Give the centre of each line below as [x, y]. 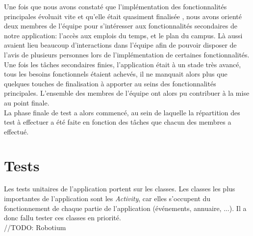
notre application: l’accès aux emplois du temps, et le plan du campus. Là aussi [123, 35]
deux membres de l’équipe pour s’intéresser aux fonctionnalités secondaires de [121, 26]
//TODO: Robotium [35, 227]
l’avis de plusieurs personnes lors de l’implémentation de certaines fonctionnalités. [127, 54]
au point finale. [27, 102]
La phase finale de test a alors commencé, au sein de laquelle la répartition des [122, 112]
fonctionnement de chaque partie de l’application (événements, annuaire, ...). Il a [125, 208]
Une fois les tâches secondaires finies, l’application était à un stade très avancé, [123, 64]
